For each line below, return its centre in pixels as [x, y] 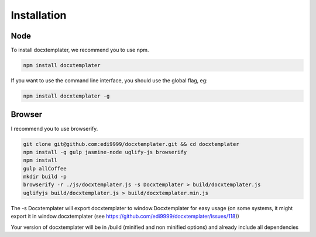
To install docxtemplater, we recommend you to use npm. [80, 50]
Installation [39, 15]
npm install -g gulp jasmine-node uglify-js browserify [105, 152]
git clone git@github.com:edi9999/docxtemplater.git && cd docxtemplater [131, 144]
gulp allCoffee [45, 168]
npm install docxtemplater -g [66, 96]
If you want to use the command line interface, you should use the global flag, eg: [109, 81]
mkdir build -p [45, 177]
